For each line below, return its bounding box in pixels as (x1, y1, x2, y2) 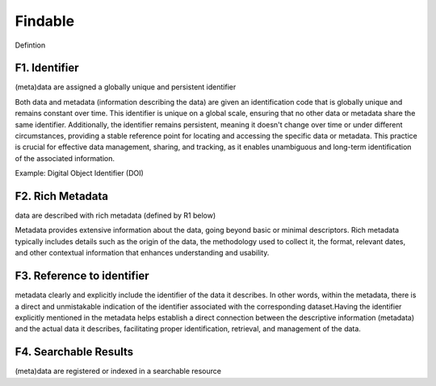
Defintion (15, 40, 46, 50)
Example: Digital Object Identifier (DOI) (15, 168, 145, 178)
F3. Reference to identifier (15, 269, 149, 283)
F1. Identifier (15, 61, 80, 75)
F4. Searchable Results (15, 345, 134, 359)
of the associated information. (15, 153, 115, 163)
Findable (15, 12, 75, 30)
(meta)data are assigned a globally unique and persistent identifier (15, 82, 237, 92)
